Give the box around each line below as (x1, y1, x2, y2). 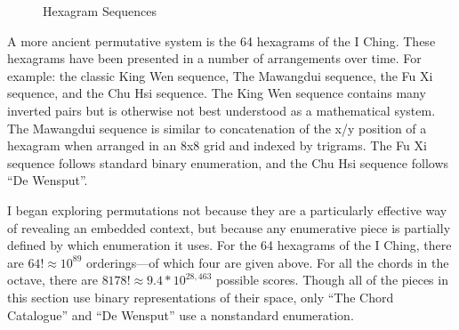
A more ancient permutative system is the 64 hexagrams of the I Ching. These (7, 31, 436, 50)
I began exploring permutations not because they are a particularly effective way (7, 200, 447, 219)
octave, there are (7, 270, 98, 289)
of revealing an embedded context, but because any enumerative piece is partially (7, 218, 451, 237)
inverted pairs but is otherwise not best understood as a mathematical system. (7, 101, 436, 119)
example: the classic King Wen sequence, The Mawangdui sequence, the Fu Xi (7, 66, 433, 85)
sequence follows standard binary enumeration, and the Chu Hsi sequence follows (7, 153, 449, 172)
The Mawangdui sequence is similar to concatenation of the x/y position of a (7, 118, 427, 137)
